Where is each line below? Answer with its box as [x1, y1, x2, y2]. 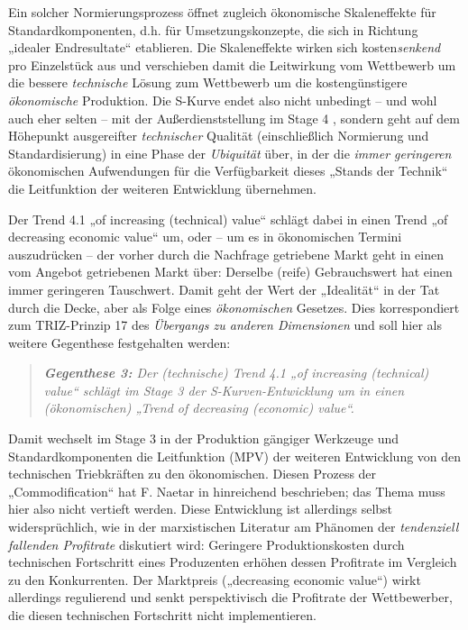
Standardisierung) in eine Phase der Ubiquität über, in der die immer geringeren [8, 143, 452, 162]
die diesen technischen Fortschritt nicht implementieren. [8, 606, 317, 624]
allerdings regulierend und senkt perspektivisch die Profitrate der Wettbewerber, [8, 588, 453, 607]
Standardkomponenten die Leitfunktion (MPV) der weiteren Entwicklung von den [8, 446, 462, 465]
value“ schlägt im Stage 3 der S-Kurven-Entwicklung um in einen [43, 380, 405, 399]
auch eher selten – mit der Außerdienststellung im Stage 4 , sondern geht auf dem [8, 108, 460, 127]
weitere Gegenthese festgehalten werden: [8, 333, 231, 352]
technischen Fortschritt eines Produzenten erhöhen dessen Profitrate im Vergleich [8, 552, 457, 571]
